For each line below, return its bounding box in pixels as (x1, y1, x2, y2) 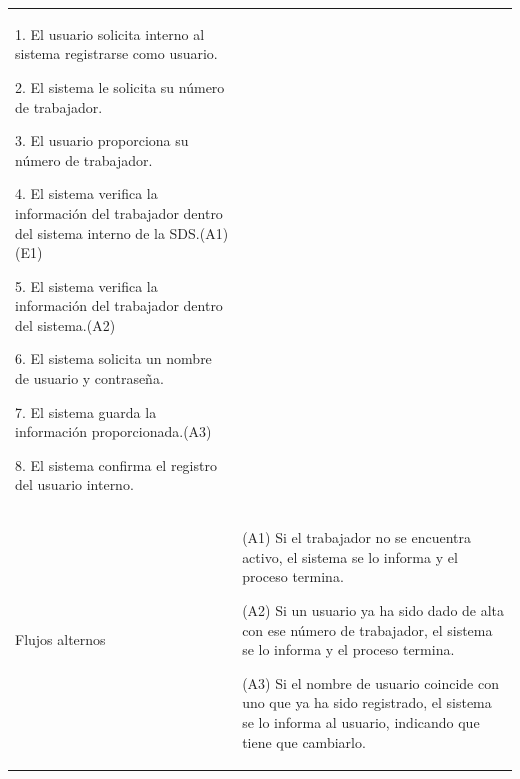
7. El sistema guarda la (15, 401, 157, 422)
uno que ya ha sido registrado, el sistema (242, 692, 492, 713)
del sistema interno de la (15, 222, 165, 243)
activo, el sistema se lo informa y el (242, 546, 458, 567)
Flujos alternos (15, 629, 106, 650)
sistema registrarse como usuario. (15, 43, 218, 64)
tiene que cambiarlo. (242, 731, 366, 752)
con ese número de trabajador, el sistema (242, 619, 493, 640)
